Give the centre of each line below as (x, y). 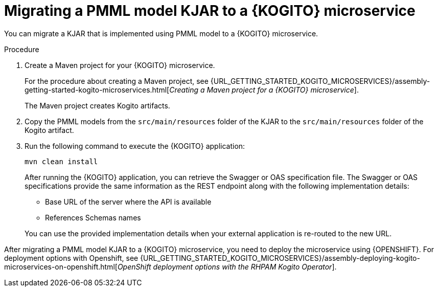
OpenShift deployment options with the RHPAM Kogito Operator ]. (227, 266)
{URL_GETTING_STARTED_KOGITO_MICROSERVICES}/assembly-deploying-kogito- (280, 258)
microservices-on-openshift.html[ (61, 266)
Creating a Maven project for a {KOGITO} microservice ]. (264, 89)
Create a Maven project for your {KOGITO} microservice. (120, 65)
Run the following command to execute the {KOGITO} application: (135, 146)
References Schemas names (93, 217)
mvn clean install (61, 161)
